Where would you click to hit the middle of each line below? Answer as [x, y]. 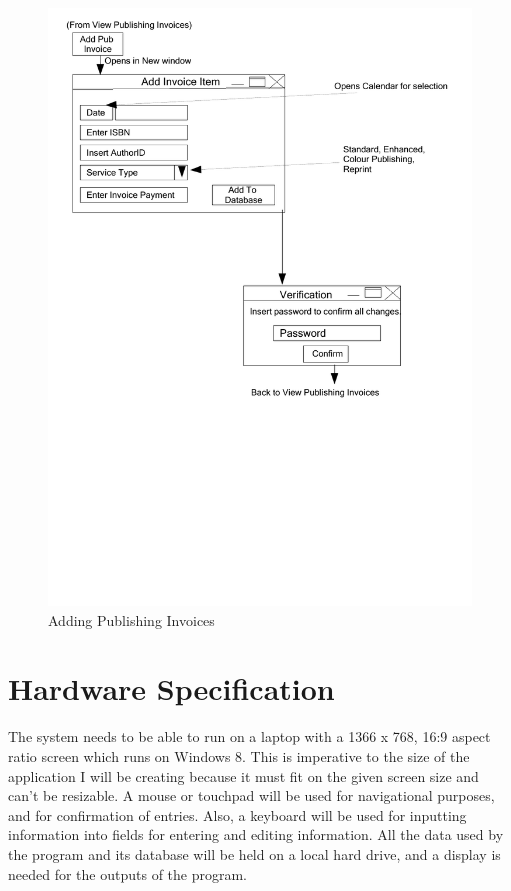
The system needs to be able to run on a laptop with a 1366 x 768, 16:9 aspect [249, 736]
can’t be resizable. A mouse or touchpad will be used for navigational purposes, [251, 795]
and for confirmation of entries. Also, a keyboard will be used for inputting [237, 814]
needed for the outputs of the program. [127, 873]
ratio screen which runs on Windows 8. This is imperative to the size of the [239, 755]
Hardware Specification [171, 688]
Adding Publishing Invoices [131, 619]
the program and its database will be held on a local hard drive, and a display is [254, 853]
